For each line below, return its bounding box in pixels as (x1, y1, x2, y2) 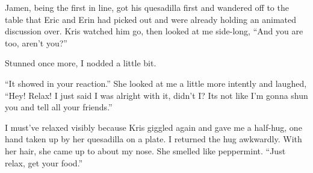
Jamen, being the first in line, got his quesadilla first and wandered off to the (5, 1, 289, 13)
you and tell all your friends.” (5, 101, 113, 113)
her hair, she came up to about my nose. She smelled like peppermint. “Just (5, 144, 286, 157)
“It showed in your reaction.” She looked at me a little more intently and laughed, (5, 77, 307, 89)
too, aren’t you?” (5, 36, 67, 49)
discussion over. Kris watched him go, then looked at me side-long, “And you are (5, 25, 303, 37)
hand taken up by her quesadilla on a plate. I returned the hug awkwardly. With (5, 133, 302, 145)
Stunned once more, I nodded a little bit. (5, 57, 156, 69)
